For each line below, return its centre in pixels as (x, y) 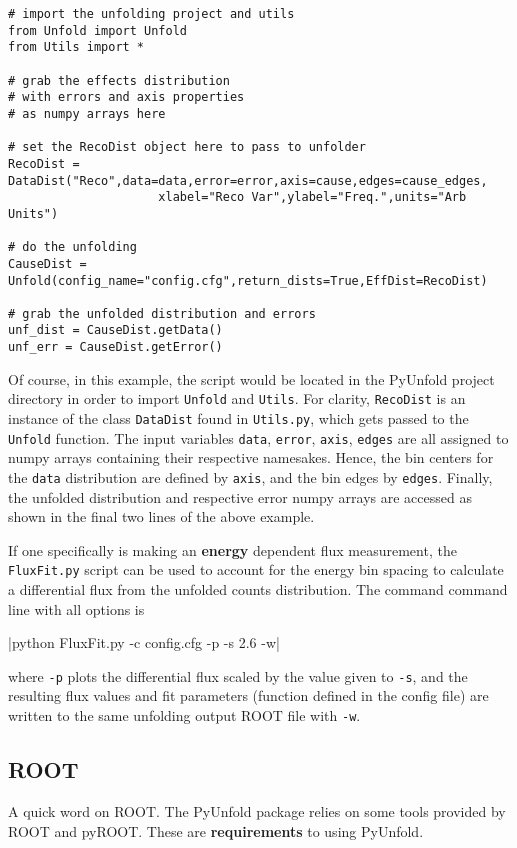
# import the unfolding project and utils (151, 14)
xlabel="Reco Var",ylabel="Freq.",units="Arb (312, 197)
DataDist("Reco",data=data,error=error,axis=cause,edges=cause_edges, (248, 180)
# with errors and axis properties (126, 97)
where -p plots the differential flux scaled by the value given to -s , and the (238, 675)
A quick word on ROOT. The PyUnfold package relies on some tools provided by (257, 810)
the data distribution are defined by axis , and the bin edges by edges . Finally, (250, 476)
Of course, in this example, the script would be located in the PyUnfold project (251, 378)
